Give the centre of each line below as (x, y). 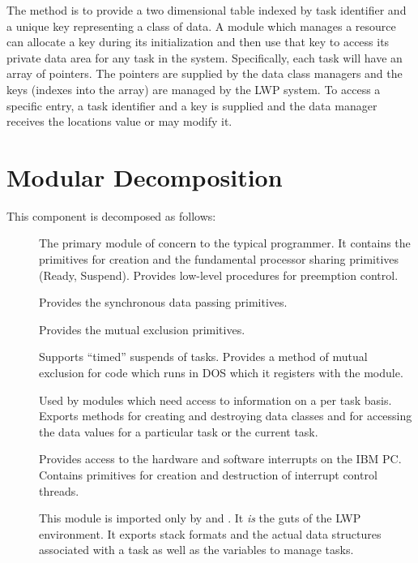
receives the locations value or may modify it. (119, 121)
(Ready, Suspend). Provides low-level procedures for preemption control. (219, 275)
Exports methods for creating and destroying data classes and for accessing (226, 416)
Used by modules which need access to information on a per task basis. (215, 400)
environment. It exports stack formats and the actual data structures (210, 533)
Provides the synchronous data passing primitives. (163, 302)
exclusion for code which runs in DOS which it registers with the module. (221, 373)
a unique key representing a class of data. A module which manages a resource (201, 26)
